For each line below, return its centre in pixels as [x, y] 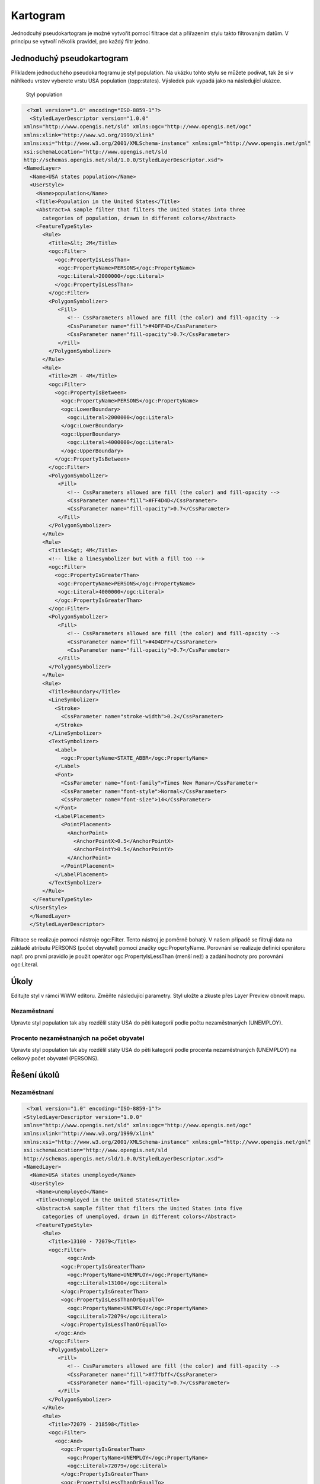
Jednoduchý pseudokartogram [70, 58]
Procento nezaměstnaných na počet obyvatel [78, 1038]
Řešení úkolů [35, 1075]
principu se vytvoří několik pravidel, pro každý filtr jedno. [81, 41]
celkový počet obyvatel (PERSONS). [55, 1058]
